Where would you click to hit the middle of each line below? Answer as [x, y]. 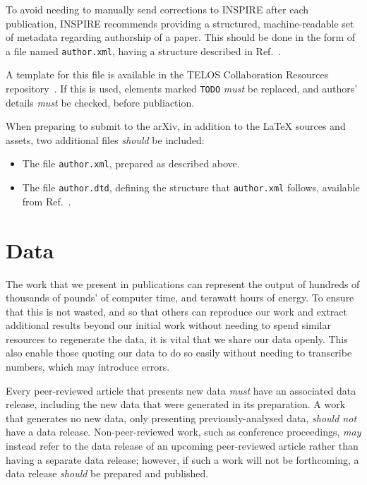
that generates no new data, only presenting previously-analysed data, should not [181, 418]
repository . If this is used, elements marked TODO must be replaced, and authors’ [182, 89]
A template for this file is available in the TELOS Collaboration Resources [167, 74]
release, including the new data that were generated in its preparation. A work [176, 404]
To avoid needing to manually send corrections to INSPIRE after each [157, 9]
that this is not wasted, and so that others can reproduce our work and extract [177, 311]
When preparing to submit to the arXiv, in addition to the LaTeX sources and [176, 126]
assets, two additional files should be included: [105, 139]
